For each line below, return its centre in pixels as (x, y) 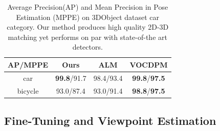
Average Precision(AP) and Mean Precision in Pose (88, 7)
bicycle (28, 90)
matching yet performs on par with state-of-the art (87, 37)
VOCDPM (149, 64)
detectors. (87, 47)
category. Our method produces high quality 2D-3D (88, 27)
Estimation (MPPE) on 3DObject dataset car (88, 17)
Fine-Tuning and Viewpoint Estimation (110, 121)
